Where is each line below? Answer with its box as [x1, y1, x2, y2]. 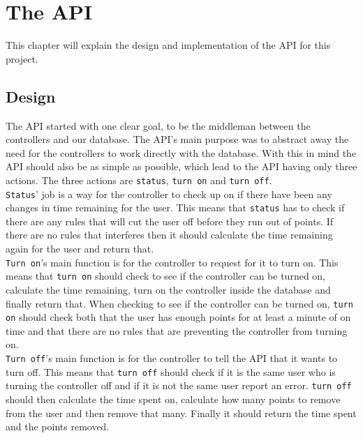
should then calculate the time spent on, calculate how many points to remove [6, 392, 341, 407]
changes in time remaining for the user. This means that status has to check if [6, 200, 345, 215]
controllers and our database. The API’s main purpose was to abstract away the [6, 132, 349, 146]
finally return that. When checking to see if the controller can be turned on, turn [6, 296, 353, 310]
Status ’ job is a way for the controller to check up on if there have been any [6, 186, 332, 201]
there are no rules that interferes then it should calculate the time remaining [6, 227, 333, 242]
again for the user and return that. [6, 241, 154, 256]
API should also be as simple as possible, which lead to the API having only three [6, 159, 357, 174]
